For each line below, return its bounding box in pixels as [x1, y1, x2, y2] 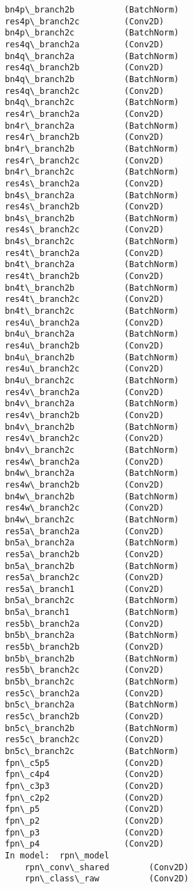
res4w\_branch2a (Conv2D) [5, 456, 165, 467]
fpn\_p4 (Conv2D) [5, 839, 165, 849]
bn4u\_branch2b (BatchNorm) [5, 352, 179, 362]
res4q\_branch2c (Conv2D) [5, 86, 165, 96]
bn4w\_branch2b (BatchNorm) [5, 491, 179, 502]
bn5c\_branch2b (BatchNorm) [5, 723, 179, 733]
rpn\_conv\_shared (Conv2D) [24, 862, 189, 872]
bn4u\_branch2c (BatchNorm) [5, 376, 179, 385]
